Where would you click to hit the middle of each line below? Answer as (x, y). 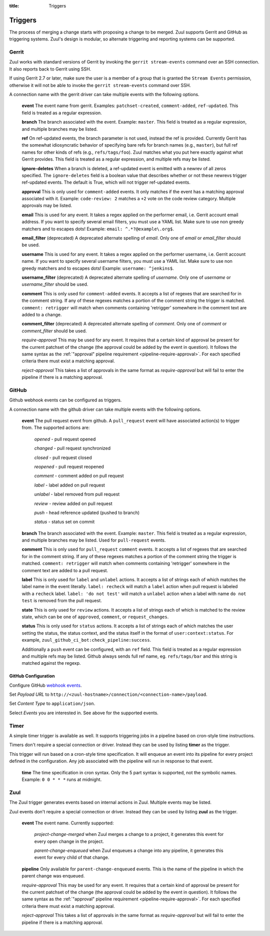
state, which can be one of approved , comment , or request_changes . (95, 617)
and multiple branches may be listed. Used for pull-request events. (94, 540)
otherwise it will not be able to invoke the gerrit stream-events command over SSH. (100, 85)
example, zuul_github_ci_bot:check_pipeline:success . (86, 640)
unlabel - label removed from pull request (77, 494)
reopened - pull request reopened (69, 466)
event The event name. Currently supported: (68, 823)
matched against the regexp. (51, 663)
